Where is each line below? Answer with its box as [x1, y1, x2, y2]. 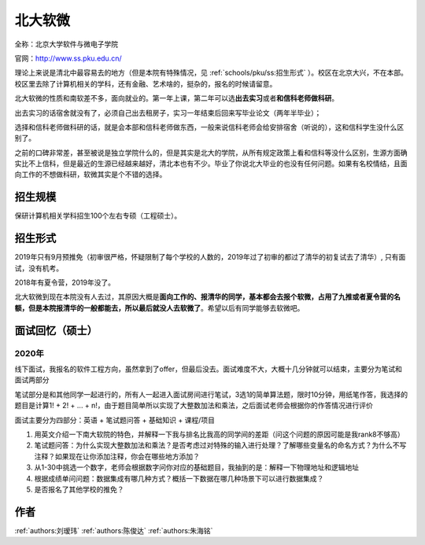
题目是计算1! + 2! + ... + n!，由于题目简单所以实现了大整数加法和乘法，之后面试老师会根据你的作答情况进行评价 [14, 401, 374, 411]
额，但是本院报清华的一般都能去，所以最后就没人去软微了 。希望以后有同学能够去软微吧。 [14, 303, 305, 312]
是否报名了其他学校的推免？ [34, 484, 124, 494]
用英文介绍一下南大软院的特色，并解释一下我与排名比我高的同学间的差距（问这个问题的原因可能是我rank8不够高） [34, 429, 405, 439]
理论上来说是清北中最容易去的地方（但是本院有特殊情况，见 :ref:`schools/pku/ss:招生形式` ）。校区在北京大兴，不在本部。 [14, 68, 408, 78]
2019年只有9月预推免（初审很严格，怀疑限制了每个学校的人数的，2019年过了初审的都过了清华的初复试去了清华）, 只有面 [14, 252, 406, 262]
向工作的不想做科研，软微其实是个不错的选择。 [14, 170, 167, 179]
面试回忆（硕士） [14, 323, 98, 337]
